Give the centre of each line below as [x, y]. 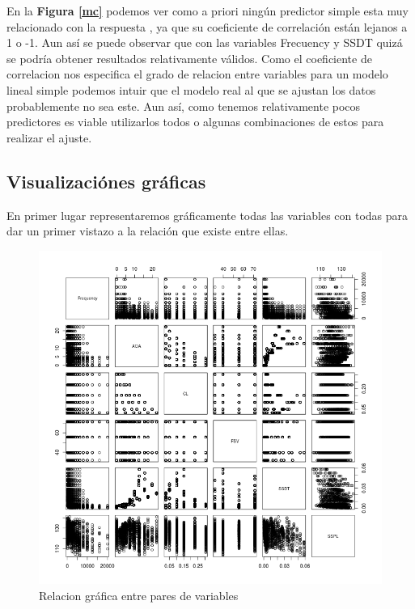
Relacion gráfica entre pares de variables [139, 595]
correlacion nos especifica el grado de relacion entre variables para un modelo [197, 74]
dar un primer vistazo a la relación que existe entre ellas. [148, 231]
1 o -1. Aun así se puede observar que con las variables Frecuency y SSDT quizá [205, 42]
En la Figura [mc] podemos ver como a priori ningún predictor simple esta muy [207, 11]
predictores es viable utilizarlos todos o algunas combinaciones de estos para [195, 122]
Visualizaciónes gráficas [106, 181]
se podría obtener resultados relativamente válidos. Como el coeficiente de [189, 58]
